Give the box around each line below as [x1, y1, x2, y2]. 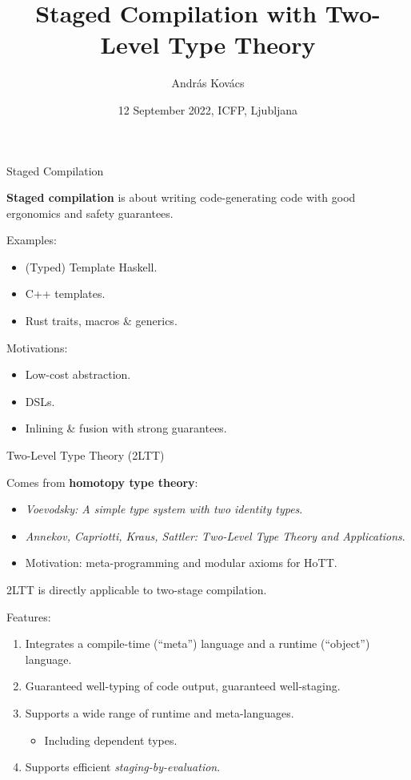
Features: [6, 608, 51, 625]
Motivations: [6, 339, 68, 356]
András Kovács [171, 74, 245, 91]
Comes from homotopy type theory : [6, 473, 198, 490]
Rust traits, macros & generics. [25, 312, 178, 329]
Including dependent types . [44, 731, 178, 748]
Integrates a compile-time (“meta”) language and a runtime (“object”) [25, 635, 370, 652]
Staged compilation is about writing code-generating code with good [6, 189, 356, 206]
